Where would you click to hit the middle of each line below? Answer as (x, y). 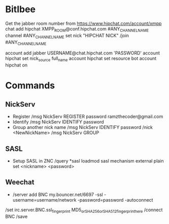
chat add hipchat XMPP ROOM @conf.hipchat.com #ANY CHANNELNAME (77, 29)
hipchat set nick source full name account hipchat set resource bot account (81, 59)
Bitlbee (21, 9)
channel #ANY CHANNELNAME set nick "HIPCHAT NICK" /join (67, 36)
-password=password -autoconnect (115, 200)
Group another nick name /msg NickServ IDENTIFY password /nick (83, 127)
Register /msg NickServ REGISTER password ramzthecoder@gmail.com (88, 117)
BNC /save (16, 216)
